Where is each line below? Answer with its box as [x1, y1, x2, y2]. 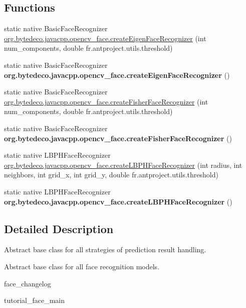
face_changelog [4, 278, 51, 288]
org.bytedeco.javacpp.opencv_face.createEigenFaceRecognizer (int [4, 33, 206, 43]
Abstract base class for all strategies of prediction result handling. [4, 244, 206, 255]
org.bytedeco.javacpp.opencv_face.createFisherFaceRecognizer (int [4, 96, 208, 107]
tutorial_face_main [4, 295, 65, 305]
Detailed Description [4, 221, 114, 236]
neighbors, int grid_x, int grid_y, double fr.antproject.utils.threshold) [4, 169, 218, 180]
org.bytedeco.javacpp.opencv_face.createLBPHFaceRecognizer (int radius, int [4, 159, 242, 170]
